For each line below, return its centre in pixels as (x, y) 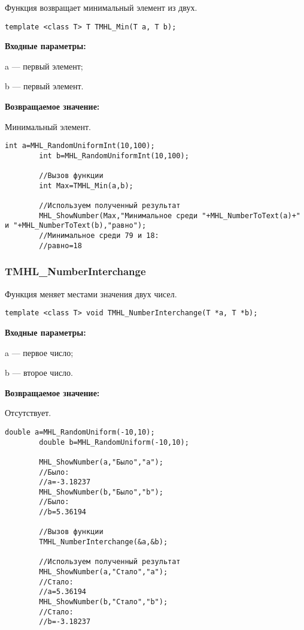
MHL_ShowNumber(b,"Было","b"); (101, 492)
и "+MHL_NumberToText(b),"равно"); (76, 226)
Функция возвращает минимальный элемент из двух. (101, 7)
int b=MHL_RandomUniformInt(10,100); (114, 156)
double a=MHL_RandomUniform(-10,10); (80, 432)
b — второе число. (39, 373)
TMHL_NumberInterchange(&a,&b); (104, 542)
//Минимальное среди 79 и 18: (99, 236)
